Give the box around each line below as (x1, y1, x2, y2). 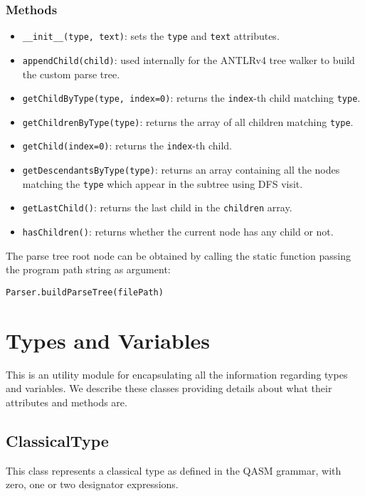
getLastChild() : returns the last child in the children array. (22, 200, 292, 215)
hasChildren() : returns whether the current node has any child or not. (22, 224, 334, 239)
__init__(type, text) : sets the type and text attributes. (22, 28, 280, 43)
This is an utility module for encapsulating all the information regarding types (6, 366, 348, 381)
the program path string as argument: (6, 262, 171, 277)
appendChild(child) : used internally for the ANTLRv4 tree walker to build (22, 52, 355, 67)
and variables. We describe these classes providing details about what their (6, 381, 332, 396)
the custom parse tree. (22, 66, 120, 81)
